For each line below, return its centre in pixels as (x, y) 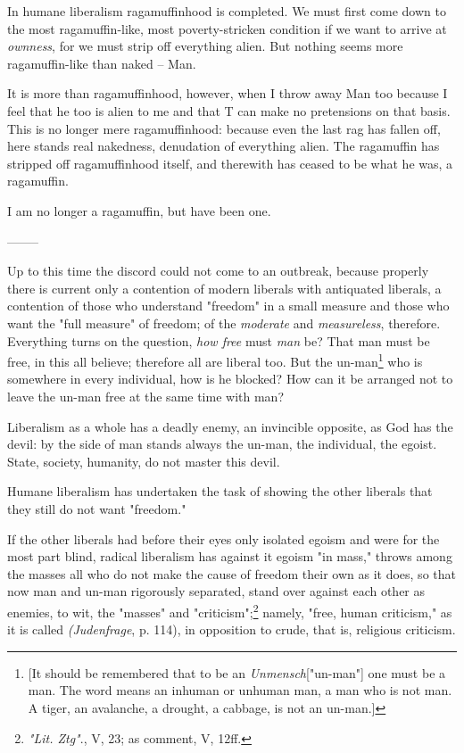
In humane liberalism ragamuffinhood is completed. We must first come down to (227, 11)
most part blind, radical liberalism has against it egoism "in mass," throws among (230, 556)
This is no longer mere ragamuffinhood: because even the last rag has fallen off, (224, 128)
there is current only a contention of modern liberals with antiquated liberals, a (224, 288)
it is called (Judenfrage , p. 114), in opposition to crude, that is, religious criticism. (232, 629)
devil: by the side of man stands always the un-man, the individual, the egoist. (222, 444)
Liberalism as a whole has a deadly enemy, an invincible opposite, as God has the (230, 426)
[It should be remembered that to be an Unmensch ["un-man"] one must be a (237, 672)
